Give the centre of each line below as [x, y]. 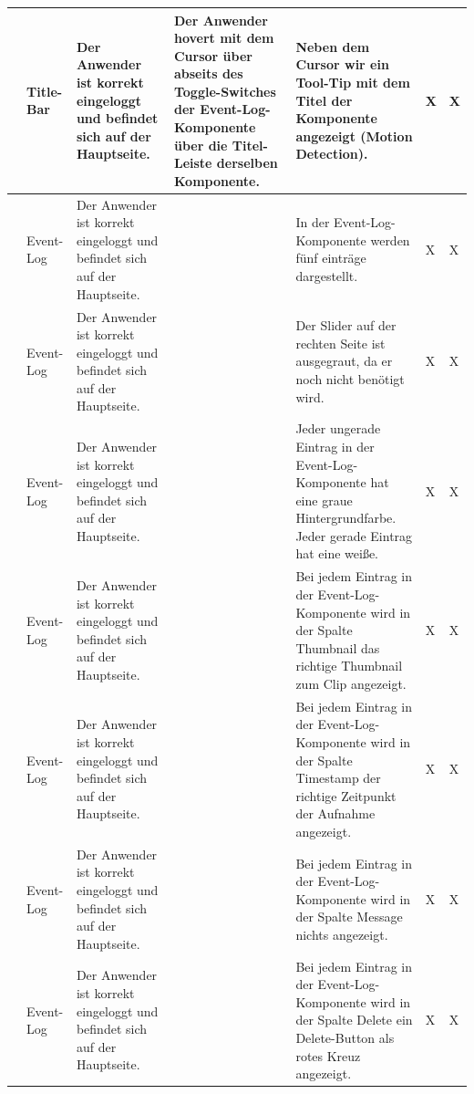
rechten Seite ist [340, 343]
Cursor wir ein [342, 64]
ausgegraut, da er [344, 361]
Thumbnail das [338, 647]
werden [390, 240]
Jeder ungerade [338, 428]
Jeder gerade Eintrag [354, 535]
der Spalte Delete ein [354, 1020]
